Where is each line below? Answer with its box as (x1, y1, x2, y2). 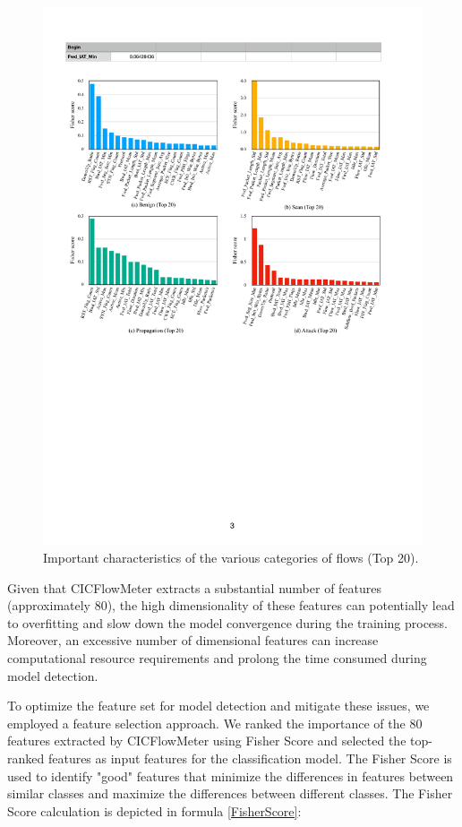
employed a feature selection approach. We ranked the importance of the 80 (7, 713, 423, 732)
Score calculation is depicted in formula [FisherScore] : (7, 801, 302, 820)
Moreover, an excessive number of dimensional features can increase (7, 631, 379, 650)
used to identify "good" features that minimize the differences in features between (7, 766, 454, 785)
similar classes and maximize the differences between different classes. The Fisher (7, 784, 453, 803)
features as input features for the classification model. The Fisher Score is (47, 749, 452, 768)
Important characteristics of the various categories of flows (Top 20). (43, 548, 419, 567)
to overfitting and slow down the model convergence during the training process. (7, 613, 448, 632)
